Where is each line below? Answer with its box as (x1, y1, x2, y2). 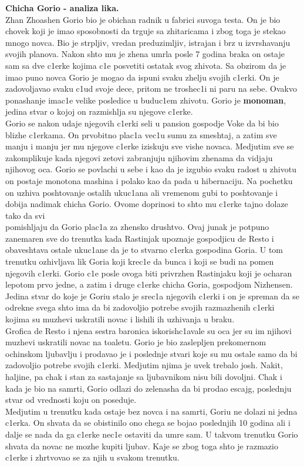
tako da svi (5, 209, 45, 221)
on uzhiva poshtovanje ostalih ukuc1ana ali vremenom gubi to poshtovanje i (5, 186, 278, 198)
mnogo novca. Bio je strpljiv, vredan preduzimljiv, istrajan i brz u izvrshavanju (5, 36, 291, 48)
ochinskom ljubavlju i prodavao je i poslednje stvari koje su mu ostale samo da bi (5, 347, 298, 359)
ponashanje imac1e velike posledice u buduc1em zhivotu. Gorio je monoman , (5, 94, 286, 106)
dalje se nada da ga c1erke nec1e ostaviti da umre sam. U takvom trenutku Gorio (5, 428, 298, 440)
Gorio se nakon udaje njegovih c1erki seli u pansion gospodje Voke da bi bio (5, 116, 279, 129)
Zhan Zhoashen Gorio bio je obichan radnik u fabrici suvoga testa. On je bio (5, 13, 281, 25)
